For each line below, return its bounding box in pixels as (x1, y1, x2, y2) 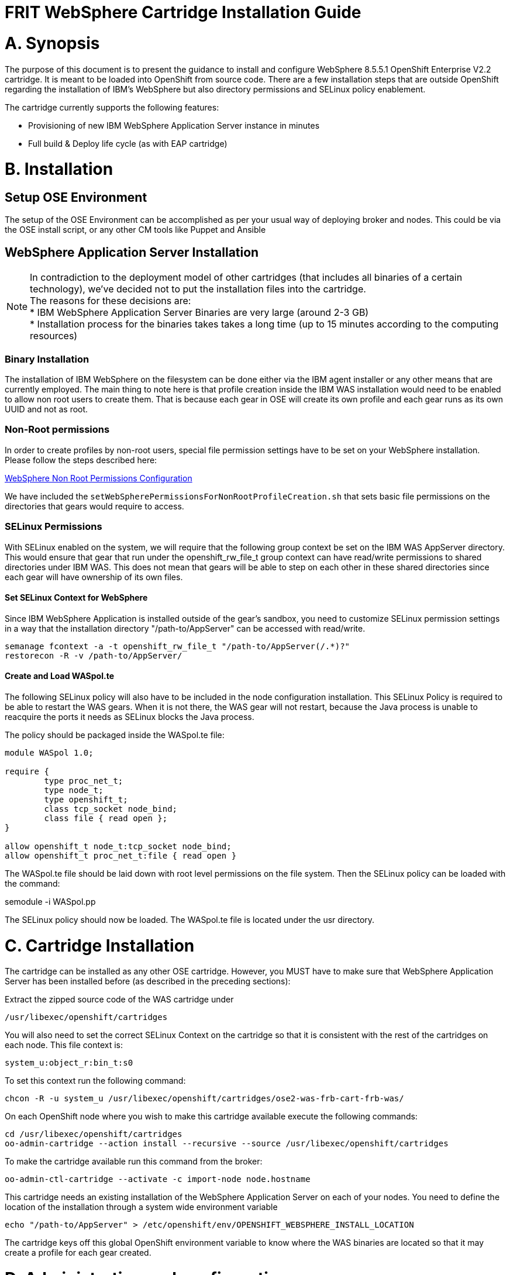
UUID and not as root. (5, 404, 88, 415)
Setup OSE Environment (5, 190, 147, 205)
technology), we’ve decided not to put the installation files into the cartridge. (30, 283, 366, 295)
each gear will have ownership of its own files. (5, 571, 183, 582)
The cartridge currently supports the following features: (5, 102, 219, 112)
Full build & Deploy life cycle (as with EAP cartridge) (28, 138, 228, 149)
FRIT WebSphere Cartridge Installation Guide (5, 2, 361, 22)
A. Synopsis (5, 33, 100, 53)
